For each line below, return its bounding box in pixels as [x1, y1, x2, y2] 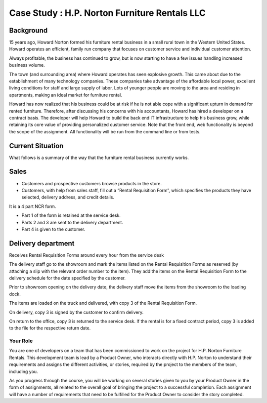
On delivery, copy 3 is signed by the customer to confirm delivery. [9, 309, 143, 315]
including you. [9, 368, 38, 374]
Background [9, 26, 48, 35]
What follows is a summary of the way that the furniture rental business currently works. [9, 155, 189, 161]
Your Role [9, 337, 33, 344]
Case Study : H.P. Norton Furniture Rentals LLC [9, 7, 206, 18]
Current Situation [9, 141, 64, 150]
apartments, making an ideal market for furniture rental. [9, 92, 122, 98]
